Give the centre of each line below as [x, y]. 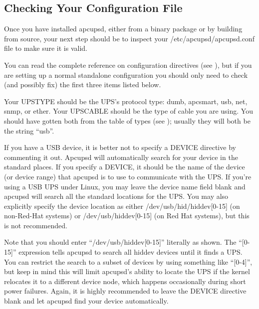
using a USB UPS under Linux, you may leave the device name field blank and [125, 186]
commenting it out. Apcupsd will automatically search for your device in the [121, 157]
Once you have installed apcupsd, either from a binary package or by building [123, 29]
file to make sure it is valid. [46, 48]
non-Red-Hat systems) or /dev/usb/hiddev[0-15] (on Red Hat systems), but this [127, 216]
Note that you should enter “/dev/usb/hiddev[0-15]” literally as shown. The [120, 242]
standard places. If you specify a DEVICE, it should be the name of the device [125, 167]
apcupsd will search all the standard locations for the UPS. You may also [116, 196]
